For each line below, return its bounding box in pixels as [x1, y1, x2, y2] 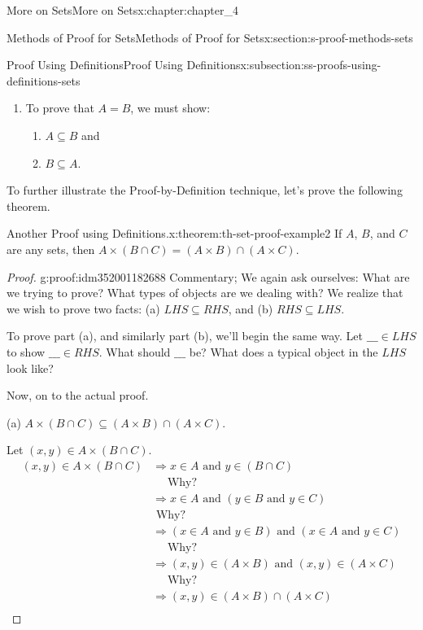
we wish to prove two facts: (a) [7, 300, 160, 317]
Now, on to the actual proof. [7, 387, 149, 404]
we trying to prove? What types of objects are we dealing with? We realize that [7, 284, 403, 301]
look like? [7, 359, 54, 376]
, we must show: [130, 99, 211, 116]
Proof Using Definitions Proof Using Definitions [7, 56, 241, 73]
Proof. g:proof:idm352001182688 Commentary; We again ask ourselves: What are [7, 268, 410, 285]
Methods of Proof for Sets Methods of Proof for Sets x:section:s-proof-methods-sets [7, 28, 413, 46]
